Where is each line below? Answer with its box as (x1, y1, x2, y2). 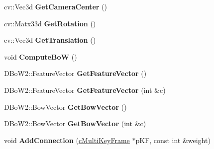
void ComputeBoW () (4, 51, 77, 62)
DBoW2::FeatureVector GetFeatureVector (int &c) (4, 84, 166, 95)
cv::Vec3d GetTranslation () (4, 35, 96, 45)
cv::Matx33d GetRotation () (4, 18, 96, 28)
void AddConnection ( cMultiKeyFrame (4, 135, 130, 145)
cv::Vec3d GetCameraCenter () (4, 1, 107, 11)
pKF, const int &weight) (135, 135, 211, 145)
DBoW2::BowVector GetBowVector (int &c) (4, 118, 146, 129)
